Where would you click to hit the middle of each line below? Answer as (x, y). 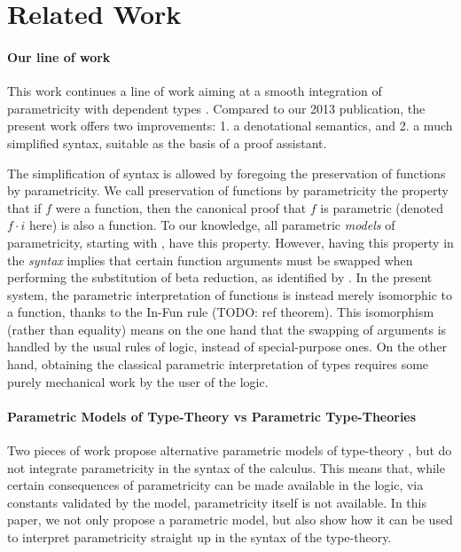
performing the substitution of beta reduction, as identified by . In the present (220, 277)
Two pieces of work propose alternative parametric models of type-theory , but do (230, 450)
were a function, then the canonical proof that (181, 207)
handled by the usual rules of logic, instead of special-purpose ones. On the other (227, 347)
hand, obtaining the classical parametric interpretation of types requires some (218, 364)
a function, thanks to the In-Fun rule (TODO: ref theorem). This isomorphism (221, 312)
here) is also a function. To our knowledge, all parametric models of (212, 225)
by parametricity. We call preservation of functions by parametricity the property (228, 190)
